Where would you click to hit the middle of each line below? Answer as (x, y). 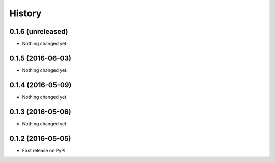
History (25, 13)
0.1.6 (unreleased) (39, 31)
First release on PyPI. (45, 150)
